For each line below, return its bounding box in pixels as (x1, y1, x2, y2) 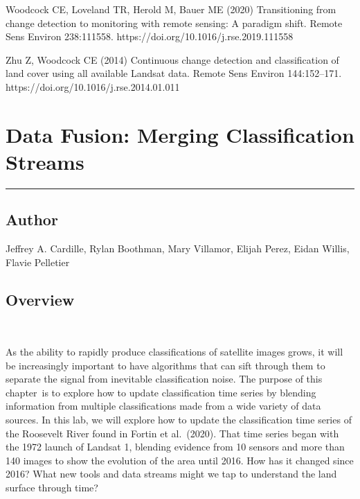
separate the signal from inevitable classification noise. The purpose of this (6, 371, 323, 386)
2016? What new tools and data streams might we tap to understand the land (6, 466, 337, 481)
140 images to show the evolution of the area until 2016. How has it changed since (6, 453, 354, 467)
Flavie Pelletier (6, 254, 70, 269)
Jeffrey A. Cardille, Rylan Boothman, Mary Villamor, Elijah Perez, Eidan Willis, (6, 241, 350, 256)
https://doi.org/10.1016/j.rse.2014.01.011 (6, 79, 180, 94)
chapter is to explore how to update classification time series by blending (6, 385, 316, 399)
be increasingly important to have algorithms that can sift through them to (6, 358, 325, 372)
